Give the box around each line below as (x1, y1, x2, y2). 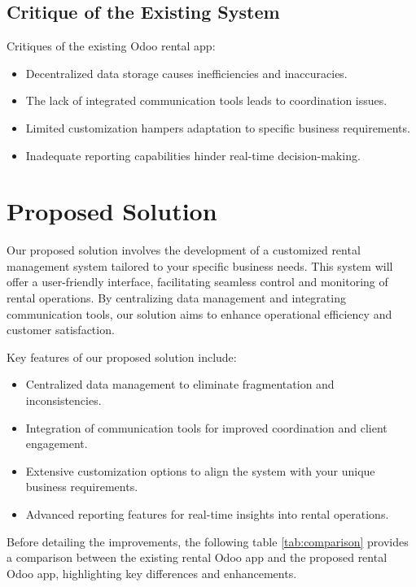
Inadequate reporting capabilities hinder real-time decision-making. (25, 146, 361, 163)
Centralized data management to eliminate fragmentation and (25, 376, 335, 393)
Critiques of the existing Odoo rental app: (7, 37, 216, 54)
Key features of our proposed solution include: (7, 348, 237, 365)
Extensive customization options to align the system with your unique (25, 462, 375, 479)
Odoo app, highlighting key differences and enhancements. (7, 564, 297, 581)
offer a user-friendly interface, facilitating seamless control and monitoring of (7, 273, 388, 290)
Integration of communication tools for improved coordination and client (25, 419, 388, 436)
